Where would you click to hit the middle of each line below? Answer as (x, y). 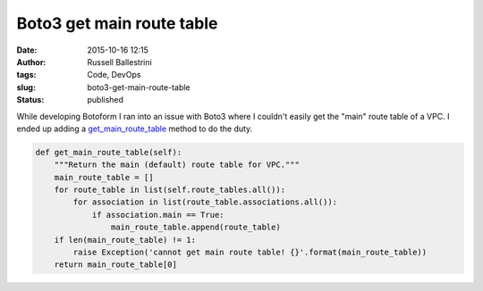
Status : (30, 100)
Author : (31, 62)
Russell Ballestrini (119, 62)
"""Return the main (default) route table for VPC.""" (177, 165)
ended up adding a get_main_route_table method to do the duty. (135, 129)
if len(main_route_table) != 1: (125, 240)
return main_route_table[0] (116, 265)
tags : (26, 75)
